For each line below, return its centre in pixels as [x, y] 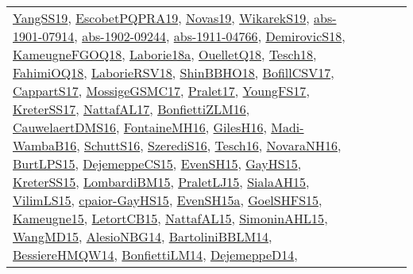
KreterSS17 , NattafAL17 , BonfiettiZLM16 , [131, 109]
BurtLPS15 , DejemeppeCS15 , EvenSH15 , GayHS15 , [157, 164]
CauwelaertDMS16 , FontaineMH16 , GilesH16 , [140, 127]
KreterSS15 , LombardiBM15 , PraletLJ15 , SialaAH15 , [161, 182]
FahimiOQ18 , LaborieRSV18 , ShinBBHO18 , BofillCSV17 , [174, 72]
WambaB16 [45, 145]
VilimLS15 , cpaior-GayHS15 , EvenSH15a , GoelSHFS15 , [168, 200]
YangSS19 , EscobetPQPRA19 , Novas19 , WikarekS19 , [161, 18]
